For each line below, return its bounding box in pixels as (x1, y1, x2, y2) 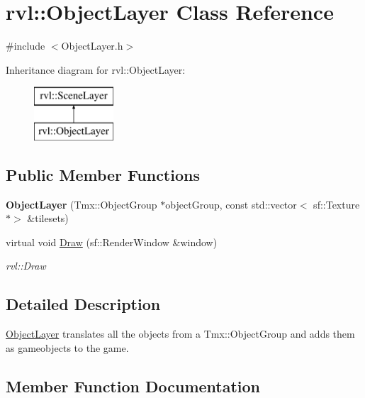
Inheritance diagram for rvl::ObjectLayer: (6, 62, 186, 77)
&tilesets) (27, 211, 69, 226)
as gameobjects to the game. (6, 340, 129, 355)
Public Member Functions (6, 163, 200, 185)
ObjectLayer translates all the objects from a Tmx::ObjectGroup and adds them (6, 326, 355, 341)
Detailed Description (6, 293, 161, 315)
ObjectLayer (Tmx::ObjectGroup (6, 197, 157, 211)
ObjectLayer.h (61, 38, 123, 53)
